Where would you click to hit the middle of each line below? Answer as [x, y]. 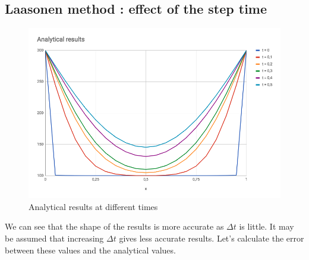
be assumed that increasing [54, 238]
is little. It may [267, 226]
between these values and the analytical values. [90, 250]
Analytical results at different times [93, 206]
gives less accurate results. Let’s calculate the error [212, 238]
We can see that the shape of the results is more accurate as [114, 226]
